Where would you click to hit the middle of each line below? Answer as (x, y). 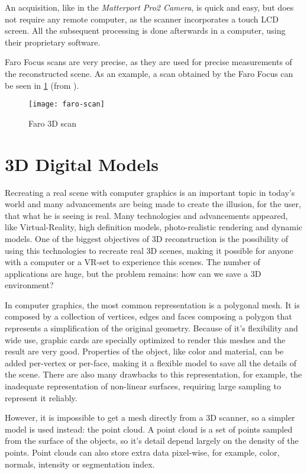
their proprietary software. (53, 42)
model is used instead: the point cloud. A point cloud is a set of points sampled (149, 429)
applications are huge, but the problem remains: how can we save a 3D (133, 273)
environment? (29, 285)
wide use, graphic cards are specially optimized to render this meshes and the (145, 339)
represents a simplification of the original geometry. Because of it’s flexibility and (151, 328)
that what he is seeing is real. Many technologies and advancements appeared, (146, 215)
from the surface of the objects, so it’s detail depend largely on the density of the (152, 441)
